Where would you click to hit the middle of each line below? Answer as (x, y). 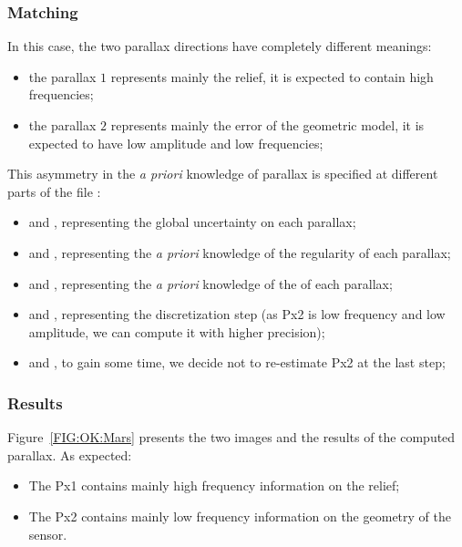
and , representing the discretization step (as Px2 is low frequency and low (237, 314)
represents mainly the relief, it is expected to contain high (272, 76)
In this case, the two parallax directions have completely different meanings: (220, 46)
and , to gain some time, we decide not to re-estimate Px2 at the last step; (237, 362)
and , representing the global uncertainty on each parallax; (192, 222)
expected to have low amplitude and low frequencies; (176, 143)
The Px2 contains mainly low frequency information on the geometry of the (240, 516)
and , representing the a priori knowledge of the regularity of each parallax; (240, 252)
